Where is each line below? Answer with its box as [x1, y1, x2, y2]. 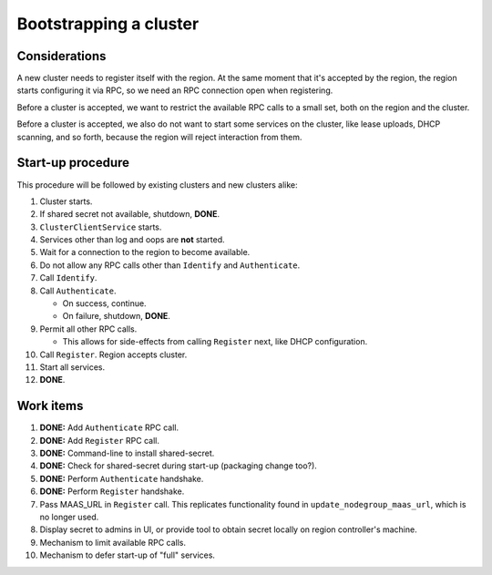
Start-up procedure [16, 155, 130, 170]
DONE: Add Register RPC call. [39, 435, 159, 446]
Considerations [16, 48, 107, 64]
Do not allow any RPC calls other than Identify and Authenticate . [39, 260, 301, 271]
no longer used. [39, 511, 99, 523]
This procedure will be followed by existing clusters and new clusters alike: [16, 179, 298, 190]
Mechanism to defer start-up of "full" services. [39, 549, 216, 560]
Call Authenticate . [39, 285, 118, 296]
